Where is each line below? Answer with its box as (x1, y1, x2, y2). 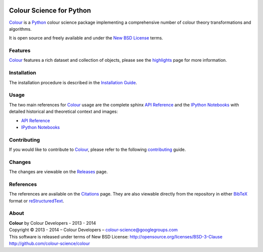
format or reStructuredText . (9, 198, 64, 204)
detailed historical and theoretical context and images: (9, 108, 118, 114)
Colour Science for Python (9, 6, 91, 15)
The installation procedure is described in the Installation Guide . (9, 79, 137, 85)
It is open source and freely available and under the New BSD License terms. (9, 35, 163, 41)
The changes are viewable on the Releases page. (9, 169, 108, 175)
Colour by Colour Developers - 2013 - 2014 (9, 220, 96, 226)
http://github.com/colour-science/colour (9, 241, 90, 247)
